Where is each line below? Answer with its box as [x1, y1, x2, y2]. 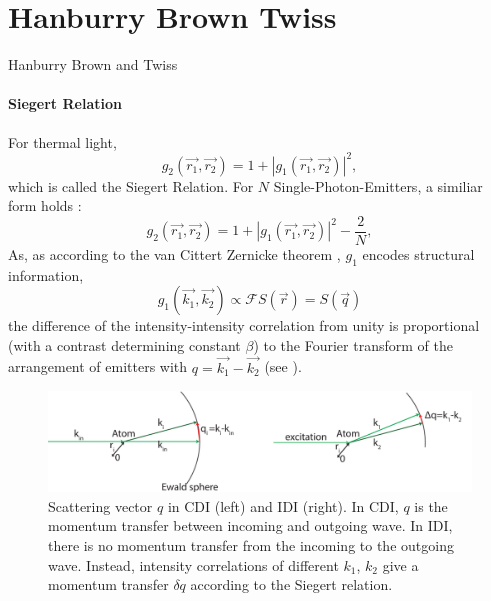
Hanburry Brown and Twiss [8, 54, 178, 75]
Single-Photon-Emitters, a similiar [273, 175, 483, 196]
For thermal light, [8, 131, 117, 152]
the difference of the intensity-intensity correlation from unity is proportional [8, 315, 480, 336]
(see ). [264, 356, 302, 377]
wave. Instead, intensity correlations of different [48, 554, 339, 575]
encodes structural [362, 243, 475, 264]
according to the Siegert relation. [190, 574, 393, 595]
